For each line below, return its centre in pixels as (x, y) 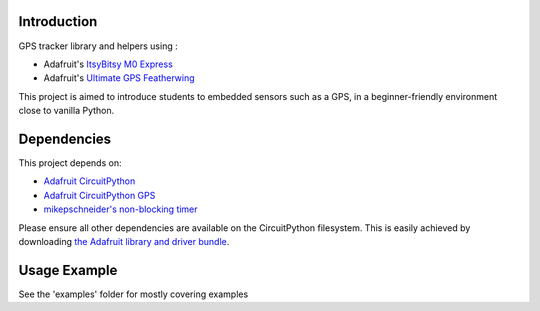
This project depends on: (70, 162)
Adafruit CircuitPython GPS (99, 195)
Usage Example (68, 270)
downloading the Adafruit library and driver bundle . (124, 241)
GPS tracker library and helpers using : (98, 46)
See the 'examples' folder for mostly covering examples (133, 294)
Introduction (58, 21)
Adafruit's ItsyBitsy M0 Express (108, 64)
